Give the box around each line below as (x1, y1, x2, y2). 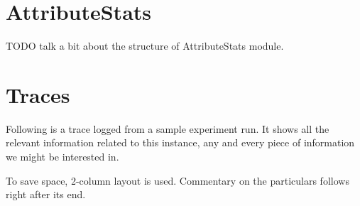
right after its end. (6, 187, 86, 202)
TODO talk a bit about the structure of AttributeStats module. (6, 38, 284, 53)
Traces (6, 80, 70, 109)
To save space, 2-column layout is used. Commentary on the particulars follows (6, 173, 349, 188)
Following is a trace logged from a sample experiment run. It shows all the (6, 121, 329, 136)
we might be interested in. (6, 149, 119, 164)
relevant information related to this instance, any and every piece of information (6, 135, 355, 150)
